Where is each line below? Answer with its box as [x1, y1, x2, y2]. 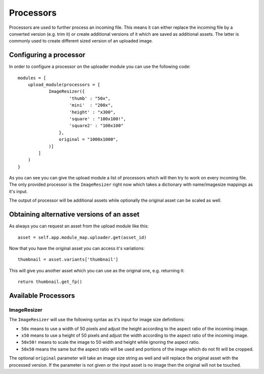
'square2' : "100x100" [69, 123, 124, 129]
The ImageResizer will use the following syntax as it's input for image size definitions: [9, 317, 185, 323]
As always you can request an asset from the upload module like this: [9, 223, 149, 229]
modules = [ [18, 75, 46, 81]
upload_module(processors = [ [27, 82, 100, 88]
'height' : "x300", [69, 109, 116, 115]
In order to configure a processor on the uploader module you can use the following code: [9, 64, 191, 69]
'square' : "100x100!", [69, 116, 127, 122]
